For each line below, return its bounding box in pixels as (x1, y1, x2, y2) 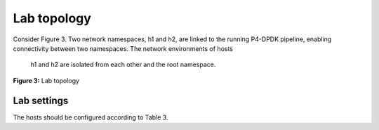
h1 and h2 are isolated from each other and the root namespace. (30, 60, 216, 69)
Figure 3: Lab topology (13, 76, 80, 85)
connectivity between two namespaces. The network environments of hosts (13, 44, 234, 52)
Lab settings (13, 94, 69, 106)
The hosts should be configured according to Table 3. (13, 113, 168, 122)
